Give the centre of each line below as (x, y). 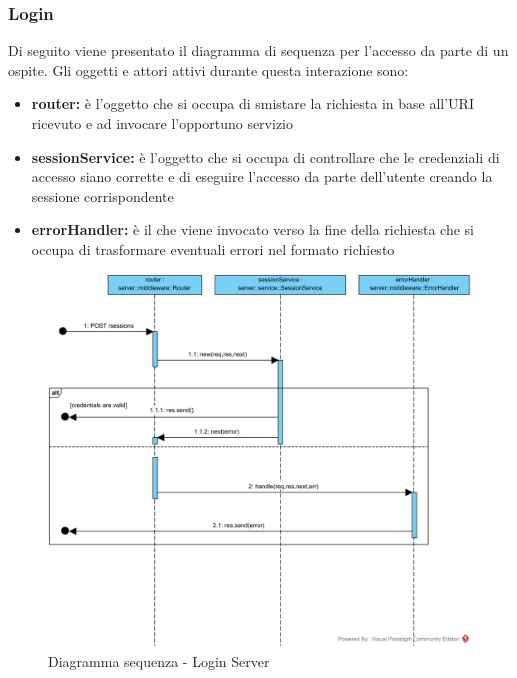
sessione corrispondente (102, 195)
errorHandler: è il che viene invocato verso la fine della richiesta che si (252, 229)
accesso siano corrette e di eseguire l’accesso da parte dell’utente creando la (262, 176)
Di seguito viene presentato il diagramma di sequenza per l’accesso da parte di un (258, 50)
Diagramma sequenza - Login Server (159, 661)
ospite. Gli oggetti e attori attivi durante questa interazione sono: (208, 69)
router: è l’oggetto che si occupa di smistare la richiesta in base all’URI (252, 103)
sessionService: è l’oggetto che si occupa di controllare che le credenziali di (265, 156)
